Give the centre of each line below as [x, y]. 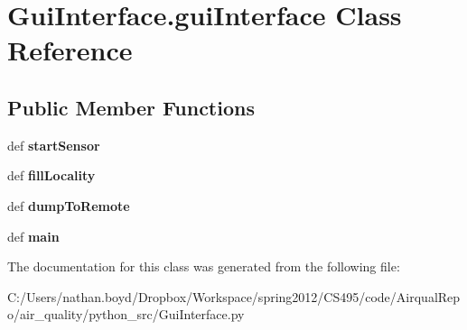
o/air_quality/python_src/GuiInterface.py [126, 314]
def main [33, 236]
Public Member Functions [131, 107]
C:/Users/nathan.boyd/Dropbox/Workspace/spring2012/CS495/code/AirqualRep [234, 296]
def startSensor [54, 145]
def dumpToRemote [69, 205]
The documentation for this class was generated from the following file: [204, 266]
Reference [70, 50]
